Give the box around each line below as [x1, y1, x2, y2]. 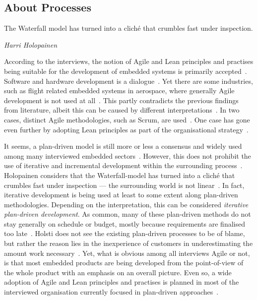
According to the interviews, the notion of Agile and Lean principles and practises [4, 56, 254, 66]
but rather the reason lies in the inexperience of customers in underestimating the [4, 238, 253, 248]
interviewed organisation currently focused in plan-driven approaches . [4, 287, 219, 297]
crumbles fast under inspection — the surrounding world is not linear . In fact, [4, 180, 245, 190]
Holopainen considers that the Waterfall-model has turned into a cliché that [4, 170, 235, 180]
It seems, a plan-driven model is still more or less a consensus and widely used [4, 141, 242, 151]
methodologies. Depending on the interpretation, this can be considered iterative [4, 199, 249, 209]
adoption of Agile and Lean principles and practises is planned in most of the [4, 277, 239, 287]
